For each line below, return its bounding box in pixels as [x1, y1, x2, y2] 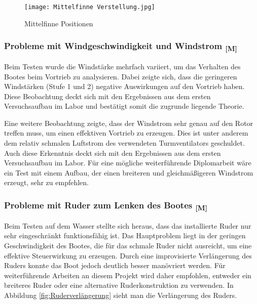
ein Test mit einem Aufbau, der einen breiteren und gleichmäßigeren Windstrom [4, 167, 253, 178]
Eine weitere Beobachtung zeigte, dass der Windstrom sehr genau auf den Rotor [4, 117, 253, 128]
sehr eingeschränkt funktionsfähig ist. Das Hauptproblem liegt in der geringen [4, 230, 246, 241]
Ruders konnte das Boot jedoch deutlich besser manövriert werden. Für [4, 260, 226, 271]
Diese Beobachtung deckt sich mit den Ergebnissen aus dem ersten [4, 91, 211, 101]
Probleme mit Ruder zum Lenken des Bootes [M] [4, 198, 208, 213]
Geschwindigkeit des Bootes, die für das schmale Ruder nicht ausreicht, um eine [4, 240, 252, 250]
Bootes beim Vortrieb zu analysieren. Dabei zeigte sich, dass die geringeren [4, 71, 237, 81]
